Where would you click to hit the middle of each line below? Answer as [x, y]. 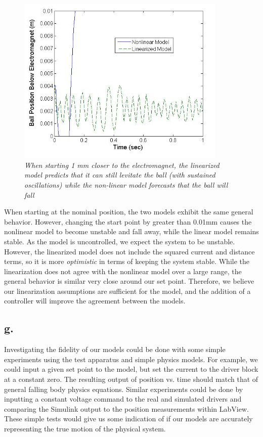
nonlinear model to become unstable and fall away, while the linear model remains [131, 231]
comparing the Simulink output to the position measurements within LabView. [126, 408]
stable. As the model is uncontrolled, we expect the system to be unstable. [120, 241]
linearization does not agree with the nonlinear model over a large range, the [123, 271]
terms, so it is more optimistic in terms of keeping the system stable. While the [127, 261]
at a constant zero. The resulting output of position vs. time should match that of [131, 379]
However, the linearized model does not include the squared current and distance [129, 251]
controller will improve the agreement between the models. [95, 301]
